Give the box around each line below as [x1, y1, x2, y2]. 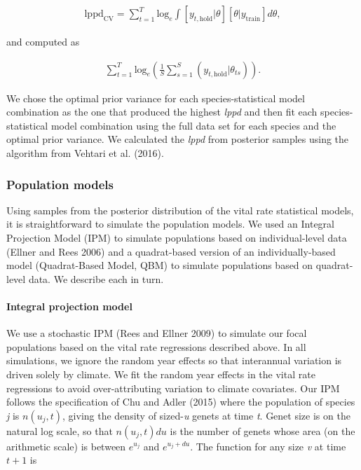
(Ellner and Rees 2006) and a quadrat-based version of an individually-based [6, 244, 336, 258]
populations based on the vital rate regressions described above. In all [6, 339, 306, 354]
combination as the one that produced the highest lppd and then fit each [6, 104, 318, 119]
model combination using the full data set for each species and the [50, 118, 336, 132]
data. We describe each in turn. [28, 271, 164, 286]
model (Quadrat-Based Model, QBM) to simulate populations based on [6, 258, 313, 272]
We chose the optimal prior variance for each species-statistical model [6, 90, 305, 105]
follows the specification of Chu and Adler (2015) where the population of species [6, 394, 355, 409]
